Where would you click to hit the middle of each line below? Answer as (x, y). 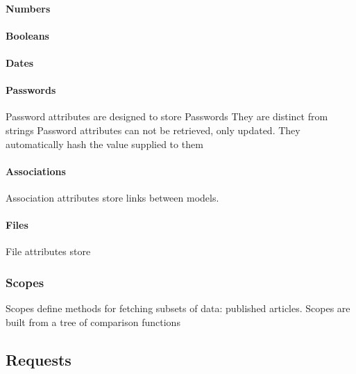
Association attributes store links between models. (112, 197)
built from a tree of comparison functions (93, 322)
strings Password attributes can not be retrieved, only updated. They (153, 130)
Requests (39, 359)
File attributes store (48, 251)
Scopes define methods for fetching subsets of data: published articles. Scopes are (178, 308)
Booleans (27, 35)
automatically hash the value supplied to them (104, 144)
